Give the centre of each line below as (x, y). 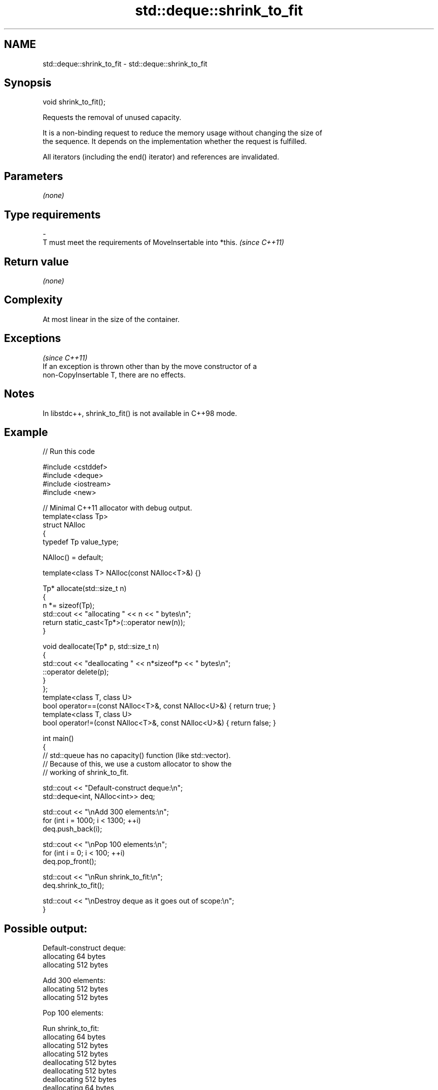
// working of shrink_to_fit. (86, 772)
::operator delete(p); (76, 672)
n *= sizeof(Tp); (68, 605)
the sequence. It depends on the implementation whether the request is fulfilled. (175, 141)
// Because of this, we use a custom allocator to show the (137, 764)
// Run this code (69, 451)
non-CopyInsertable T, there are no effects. (114, 374)
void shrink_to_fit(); (74, 102)
